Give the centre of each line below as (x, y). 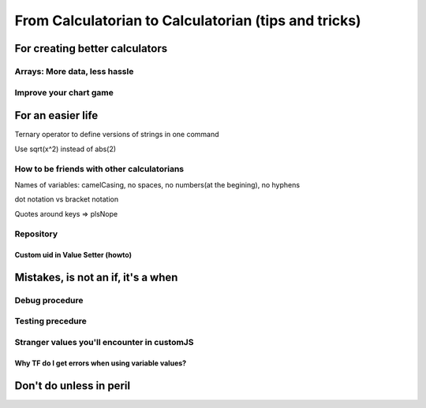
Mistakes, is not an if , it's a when (96, 277)
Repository (36, 234)
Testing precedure (50, 321)
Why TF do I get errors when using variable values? (101, 363)
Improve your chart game (64, 92)
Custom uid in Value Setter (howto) (73, 255)
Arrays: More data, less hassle (74, 71)
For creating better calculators (91, 48)
